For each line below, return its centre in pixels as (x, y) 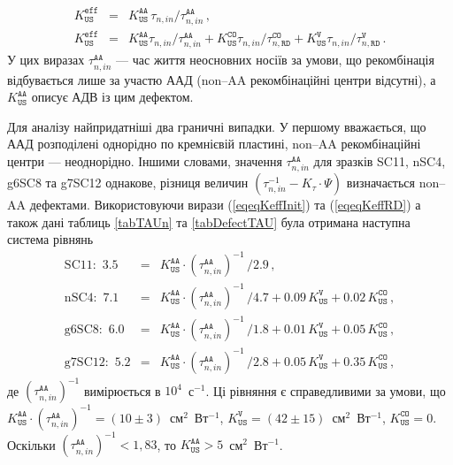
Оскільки (31, 444)
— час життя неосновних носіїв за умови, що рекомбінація (275, 60)
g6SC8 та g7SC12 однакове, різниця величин (128, 183)
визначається (381, 183)
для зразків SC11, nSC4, (380, 160)
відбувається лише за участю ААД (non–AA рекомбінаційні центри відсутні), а (222, 79)
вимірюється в (122, 390)
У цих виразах (46, 60)
